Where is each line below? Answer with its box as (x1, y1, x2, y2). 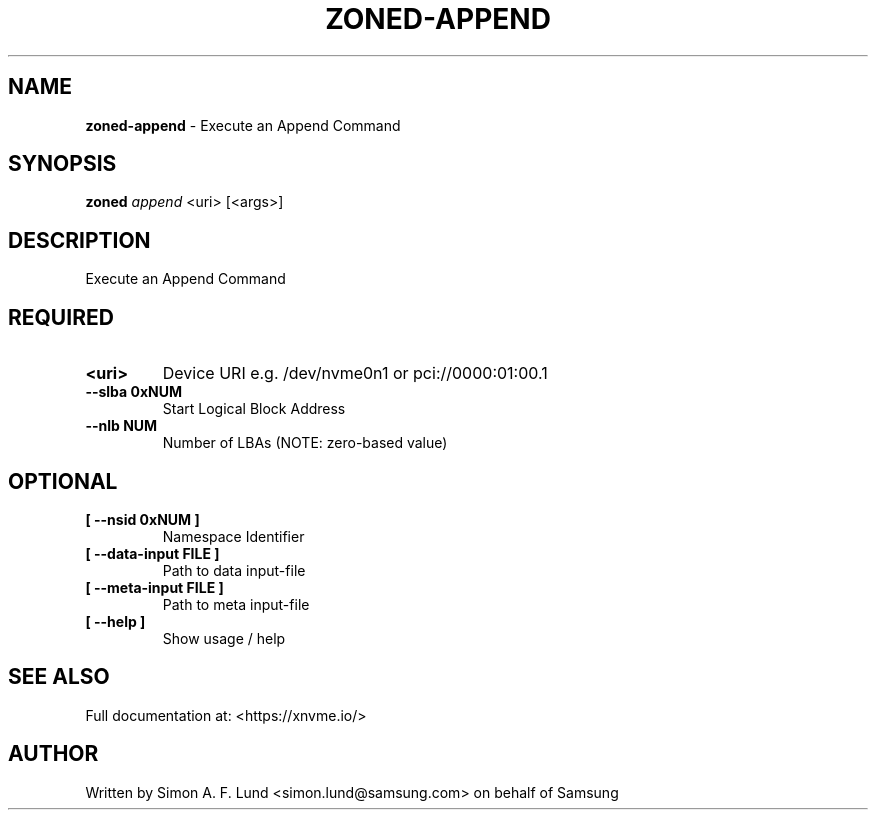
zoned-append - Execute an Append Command (85, 116, 401, 134)
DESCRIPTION (8, 227, 151, 253)
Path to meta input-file (162, 595, 310, 613)
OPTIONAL (8, 468, 118, 494)
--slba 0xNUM (85, 383, 183, 401)
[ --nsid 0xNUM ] (85, 510, 200, 528)
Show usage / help (162, 629, 286, 647)
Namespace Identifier (162, 527, 305, 545)
